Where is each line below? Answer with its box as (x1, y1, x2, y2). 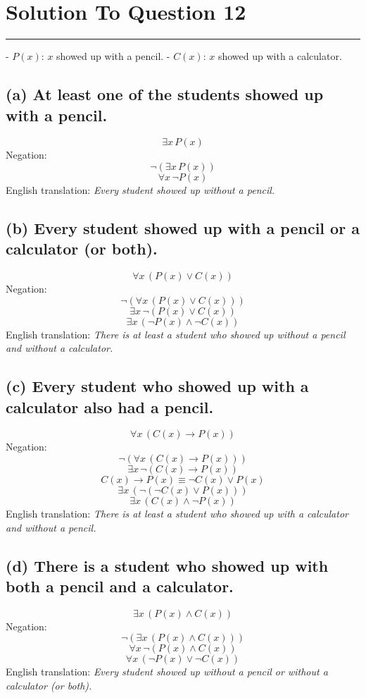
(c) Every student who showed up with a (6, 375, 309, 397)
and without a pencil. (6, 520, 96, 534)
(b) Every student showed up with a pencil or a (6, 216, 360, 238)
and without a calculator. (6, 341, 113, 355)
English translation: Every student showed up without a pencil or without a (6, 664, 328, 679)
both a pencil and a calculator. (6, 575, 234, 597)
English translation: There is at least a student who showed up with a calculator (6, 506, 348, 521)
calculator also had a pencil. (6, 396, 214, 417)
